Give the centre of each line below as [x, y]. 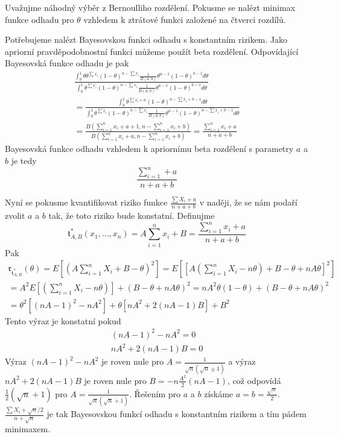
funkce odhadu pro [40, 19]
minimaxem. [28, 429]
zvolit [15, 215]
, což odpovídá [254, 380]
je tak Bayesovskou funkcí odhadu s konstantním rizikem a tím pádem [177, 414]
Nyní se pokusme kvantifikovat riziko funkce [86, 202]
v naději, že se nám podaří [248, 202]
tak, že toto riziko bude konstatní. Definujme [132, 215]
